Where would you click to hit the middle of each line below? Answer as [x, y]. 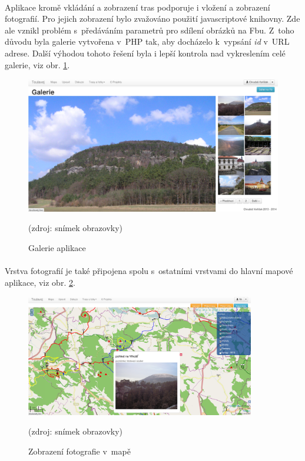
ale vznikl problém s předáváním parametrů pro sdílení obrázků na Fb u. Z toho [150, 30]
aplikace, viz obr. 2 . [40, 282]
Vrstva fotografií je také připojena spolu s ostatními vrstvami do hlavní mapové [149, 271]
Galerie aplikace [57, 248]
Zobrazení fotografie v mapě [79, 451]
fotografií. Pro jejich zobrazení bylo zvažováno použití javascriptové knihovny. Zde [152, 19]
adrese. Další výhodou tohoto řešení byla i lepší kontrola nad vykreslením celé [145, 53]
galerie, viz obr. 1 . [37, 64]
